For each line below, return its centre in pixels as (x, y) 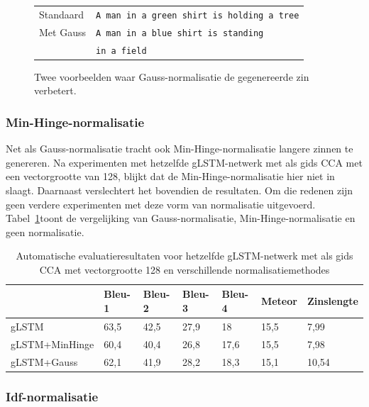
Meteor (279, 301)
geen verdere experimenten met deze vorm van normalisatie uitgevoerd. (161, 204)
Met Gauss (62, 32)
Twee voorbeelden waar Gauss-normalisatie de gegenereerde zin (172, 76)
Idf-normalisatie (52, 396)
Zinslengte (332, 301)
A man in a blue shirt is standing (180, 33)
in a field (121, 51)
